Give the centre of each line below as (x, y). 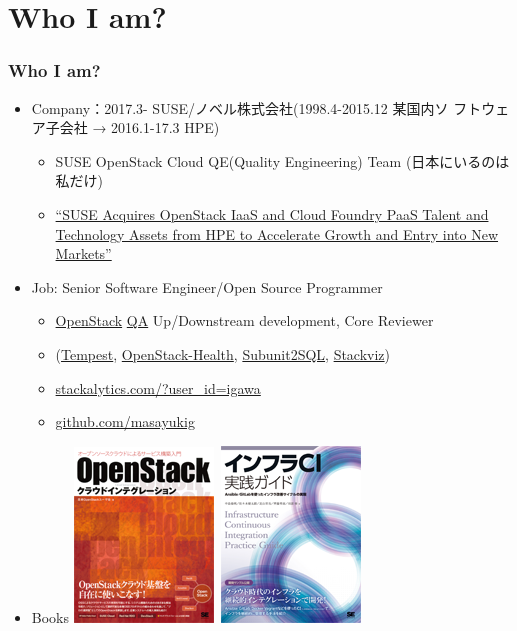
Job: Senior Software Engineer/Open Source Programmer (207, 286)
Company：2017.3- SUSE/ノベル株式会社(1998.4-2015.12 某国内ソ (240, 107)
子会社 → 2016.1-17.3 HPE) (132, 127)
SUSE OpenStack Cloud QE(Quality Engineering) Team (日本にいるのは (282, 160)
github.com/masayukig (125, 421)
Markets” (83, 253)
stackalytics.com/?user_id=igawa (158, 387)
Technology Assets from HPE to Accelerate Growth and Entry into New (277, 233)
